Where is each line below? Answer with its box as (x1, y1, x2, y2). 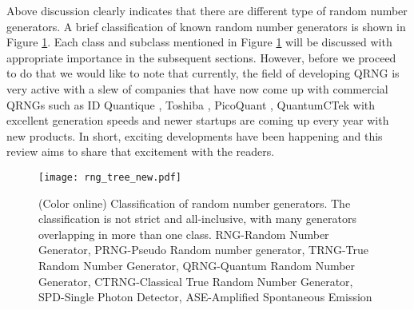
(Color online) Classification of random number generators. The (38, 194, 351, 211)
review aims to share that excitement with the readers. (6, 143, 275, 160)
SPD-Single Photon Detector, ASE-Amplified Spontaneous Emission (38, 288, 372, 305)
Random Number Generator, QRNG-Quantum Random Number (38, 256, 356, 273)
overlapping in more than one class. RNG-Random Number (38, 225, 329, 242)
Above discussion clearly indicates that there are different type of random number (6, 2, 408, 18)
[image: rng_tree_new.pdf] (38, 171, 181, 183)
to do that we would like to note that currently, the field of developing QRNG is (6, 65, 400, 81)
